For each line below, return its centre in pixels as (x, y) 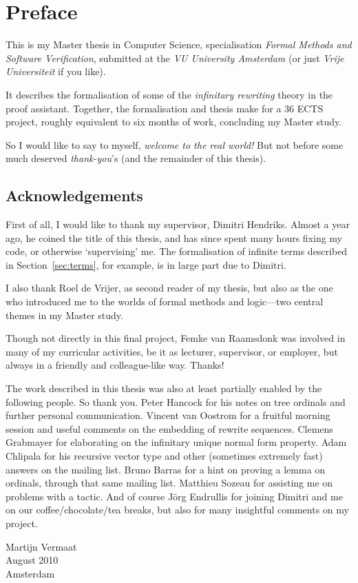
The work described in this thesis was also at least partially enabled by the (164, 388)
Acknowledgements (74, 195)
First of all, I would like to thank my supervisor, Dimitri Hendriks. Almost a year (178, 224)
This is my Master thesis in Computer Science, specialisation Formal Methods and (179, 44)
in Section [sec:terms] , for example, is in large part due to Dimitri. (146, 264)
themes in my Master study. (64, 315)
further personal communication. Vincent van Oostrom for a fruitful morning (168, 415)
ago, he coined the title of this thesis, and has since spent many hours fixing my (174, 237)
